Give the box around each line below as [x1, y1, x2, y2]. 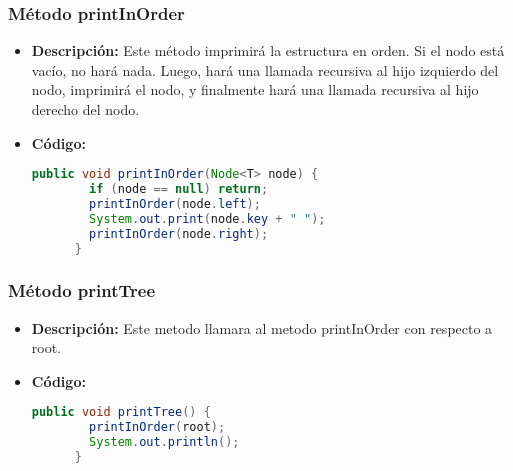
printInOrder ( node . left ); [89, 196, 261, 211]
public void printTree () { [31, 405, 211, 420]
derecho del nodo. [31, 99, 140, 119]
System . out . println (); [89, 435, 240, 450]
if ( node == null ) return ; [89, 182, 269, 197]
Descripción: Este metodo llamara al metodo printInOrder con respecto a [31, 317, 493, 338]
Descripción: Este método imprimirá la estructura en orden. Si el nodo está [31, 40, 505, 61]
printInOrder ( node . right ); [89, 226, 269, 241]
